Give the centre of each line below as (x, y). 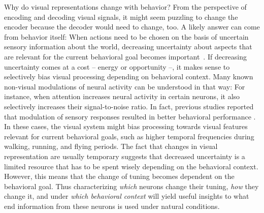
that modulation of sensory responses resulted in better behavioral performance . (130, 116)
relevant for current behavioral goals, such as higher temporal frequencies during (129, 136)
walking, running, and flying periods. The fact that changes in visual (111, 146)
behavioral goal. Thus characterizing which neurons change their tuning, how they (131, 186)
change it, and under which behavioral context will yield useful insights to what (127, 196)
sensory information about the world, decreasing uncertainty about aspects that (128, 47)
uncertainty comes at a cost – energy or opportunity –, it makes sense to (117, 66)
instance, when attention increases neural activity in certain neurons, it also (122, 96)
